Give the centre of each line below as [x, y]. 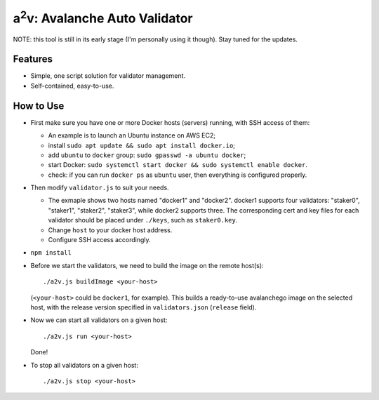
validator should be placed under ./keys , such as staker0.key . [143, 220]
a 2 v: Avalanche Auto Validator [103, 17]
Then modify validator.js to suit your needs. [100, 188]
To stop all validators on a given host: [84, 365]
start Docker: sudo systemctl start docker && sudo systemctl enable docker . [178, 165]
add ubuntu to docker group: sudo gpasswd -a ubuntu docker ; [147, 155]
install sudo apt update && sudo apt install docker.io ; [141, 145]
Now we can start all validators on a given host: [99, 320]
